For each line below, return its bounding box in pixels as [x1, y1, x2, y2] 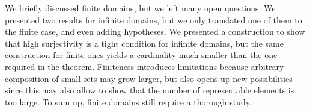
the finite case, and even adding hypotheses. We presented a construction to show [5, 25, 305, 38]
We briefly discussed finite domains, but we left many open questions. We [5, 2, 276, 14]
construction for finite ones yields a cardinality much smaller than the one [5, 49, 278, 61]
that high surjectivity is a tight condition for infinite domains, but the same [5, 37, 284, 49]
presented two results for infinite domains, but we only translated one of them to [5, 13, 302, 26]
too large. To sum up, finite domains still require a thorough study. [5, 95, 252, 108]
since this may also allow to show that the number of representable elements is [5, 84, 294, 96]
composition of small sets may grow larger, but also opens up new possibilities [5, 72, 293, 84]
